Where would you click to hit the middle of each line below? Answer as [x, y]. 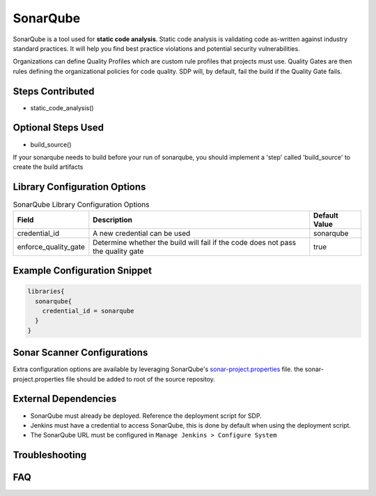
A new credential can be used [142, 233]
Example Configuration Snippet [83, 271]
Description [112, 220]
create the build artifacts [48, 167]
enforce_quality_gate [51, 246]
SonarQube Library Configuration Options [81, 204]
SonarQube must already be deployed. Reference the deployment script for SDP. [146, 416]
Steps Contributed [54, 91]
